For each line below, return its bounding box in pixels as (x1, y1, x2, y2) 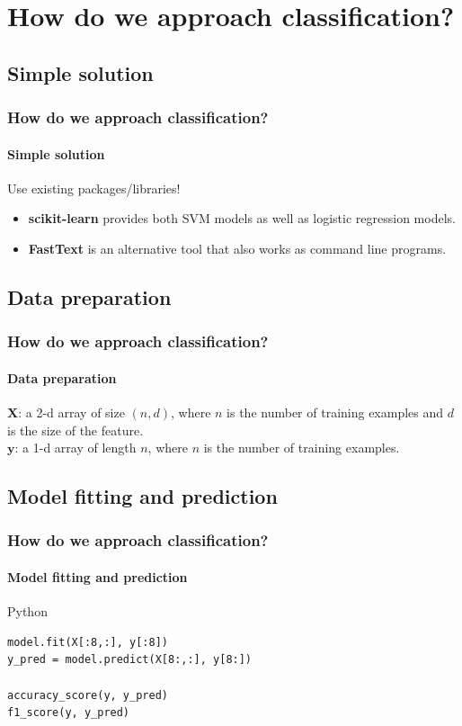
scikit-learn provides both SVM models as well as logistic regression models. (28, 209, 456, 228)
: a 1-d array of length (14, 438, 137, 457)
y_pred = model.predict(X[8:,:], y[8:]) (7, 653, 253, 667)
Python (7, 602, 48, 621)
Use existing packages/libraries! (7, 178, 181, 197)
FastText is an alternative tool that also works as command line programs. (28, 238, 447, 257)
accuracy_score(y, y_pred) (7, 688, 168, 702)
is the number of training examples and (227, 403, 444, 421)
